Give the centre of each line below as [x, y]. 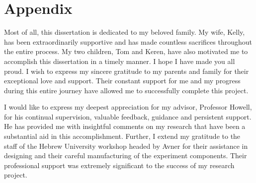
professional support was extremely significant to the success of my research [119, 165]
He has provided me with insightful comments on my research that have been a [125, 126]
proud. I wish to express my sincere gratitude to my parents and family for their [127, 71]
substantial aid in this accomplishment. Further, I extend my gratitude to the [122, 136]
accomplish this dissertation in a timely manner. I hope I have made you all [120, 61]
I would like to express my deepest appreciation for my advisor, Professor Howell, [128, 107]
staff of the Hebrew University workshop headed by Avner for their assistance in [126, 146]
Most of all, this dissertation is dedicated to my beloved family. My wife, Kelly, [125, 32]
